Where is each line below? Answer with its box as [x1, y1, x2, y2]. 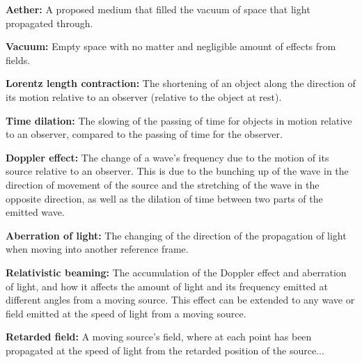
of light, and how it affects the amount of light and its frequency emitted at [6, 278, 328, 293]
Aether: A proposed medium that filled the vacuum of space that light [6, 2, 310, 16]
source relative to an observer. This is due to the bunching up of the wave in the [6, 164, 349, 178]
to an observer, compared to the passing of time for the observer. [6, 127, 283, 141]
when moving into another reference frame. [6, 242, 189, 256]
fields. [6, 52, 31, 67]
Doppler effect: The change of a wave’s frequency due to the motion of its [6, 150, 329, 164]
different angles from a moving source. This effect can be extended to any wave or [6, 292, 355, 307]
